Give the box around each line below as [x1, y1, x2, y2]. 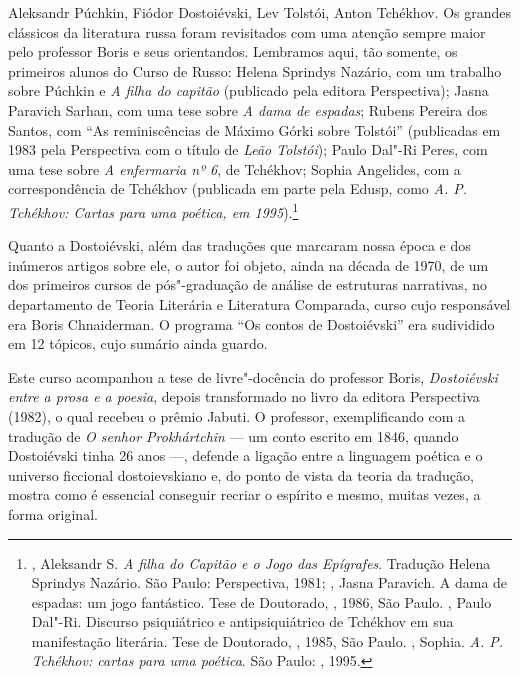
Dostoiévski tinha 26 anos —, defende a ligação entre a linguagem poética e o [8, 445, 483, 466]
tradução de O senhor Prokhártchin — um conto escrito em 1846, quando [8, 425, 459, 446]
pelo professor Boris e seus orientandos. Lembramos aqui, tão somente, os [8, 41, 458, 62]
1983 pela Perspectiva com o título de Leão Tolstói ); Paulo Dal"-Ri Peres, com [8, 139, 488, 160]
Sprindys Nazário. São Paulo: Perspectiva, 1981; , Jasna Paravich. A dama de [31, 572, 508, 593]
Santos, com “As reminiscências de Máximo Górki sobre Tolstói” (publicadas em [8, 119, 501, 140]
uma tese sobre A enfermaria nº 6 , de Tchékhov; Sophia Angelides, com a [8, 158, 461, 179]
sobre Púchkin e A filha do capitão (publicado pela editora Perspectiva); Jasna [8, 80, 489, 101]
